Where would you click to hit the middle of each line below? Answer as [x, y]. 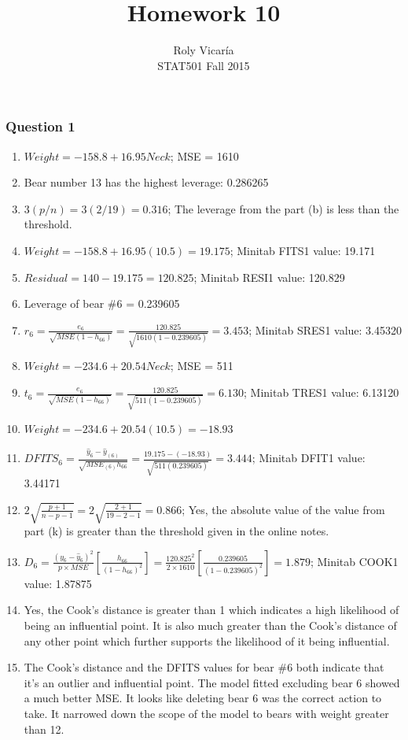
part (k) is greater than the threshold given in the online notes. [176, 531]
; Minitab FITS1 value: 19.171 [303, 250]
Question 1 [40, 126]
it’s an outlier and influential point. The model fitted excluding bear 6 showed [212, 682]
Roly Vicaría [204, 50]
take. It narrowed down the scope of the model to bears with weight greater [206, 714]
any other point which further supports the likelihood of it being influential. [207, 640]
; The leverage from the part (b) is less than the [283, 208]
